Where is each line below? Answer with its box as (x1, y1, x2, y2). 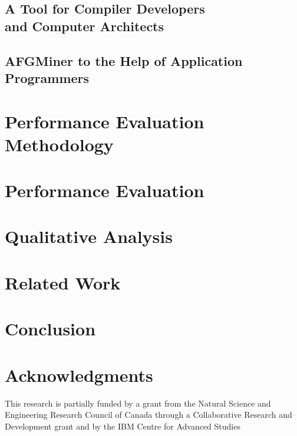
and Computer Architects (5, 16, 164, 35)
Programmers (5, 68, 90, 86)
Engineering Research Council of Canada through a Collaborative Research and (5, 408, 292, 421)
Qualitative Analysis (5, 224, 173, 248)
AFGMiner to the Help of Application (5, 51, 243, 69)
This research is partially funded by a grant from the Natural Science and (5, 397, 271, 409)
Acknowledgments (5, 362, 153, 387)
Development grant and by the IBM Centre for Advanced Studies (5, 420, 240, 432)
